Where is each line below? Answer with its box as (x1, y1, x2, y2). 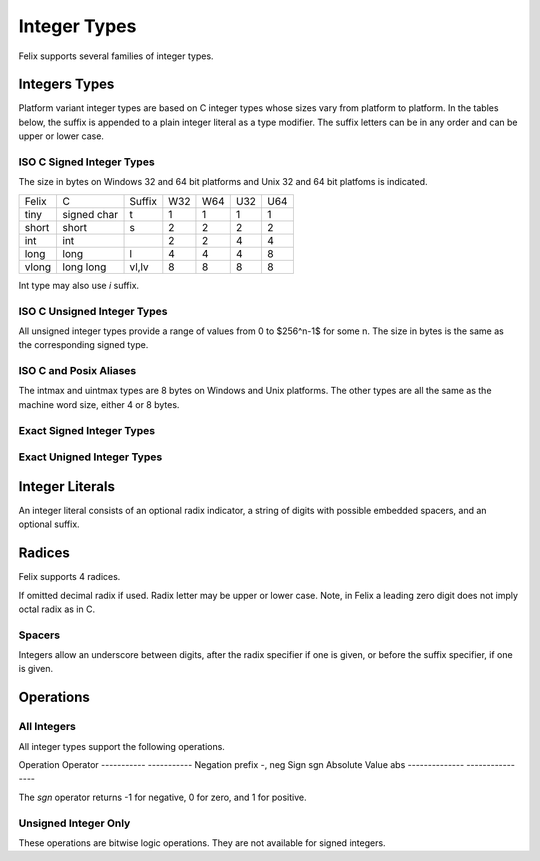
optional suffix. (18, 518, 80, 530)
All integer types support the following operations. (18, 740, 225, 752)
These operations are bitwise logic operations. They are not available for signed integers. (18, 836, 386, 849)
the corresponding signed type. (18, 339, 149, 351)
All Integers (18, 720, 77, 734)
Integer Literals (18, 478, 115, 495)
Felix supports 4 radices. (18, 571, 121, 583)
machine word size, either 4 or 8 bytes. (18, 398, 180, 410)
